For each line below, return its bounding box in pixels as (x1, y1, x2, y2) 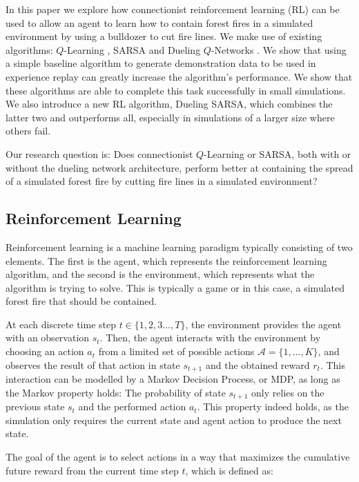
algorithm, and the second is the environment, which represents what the (6, 267, 315, 281)
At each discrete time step (6, 317, 116, 331)
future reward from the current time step (6, 463, 179, 477)
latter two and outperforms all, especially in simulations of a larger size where (6, 110, 335, 124)
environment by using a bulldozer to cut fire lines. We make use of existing (6, 29, 322, 43)
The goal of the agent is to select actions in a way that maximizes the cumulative (6, 449, 350, 463)
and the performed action (78, 399, 186, 414)
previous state (6, 399, 65, 414)
